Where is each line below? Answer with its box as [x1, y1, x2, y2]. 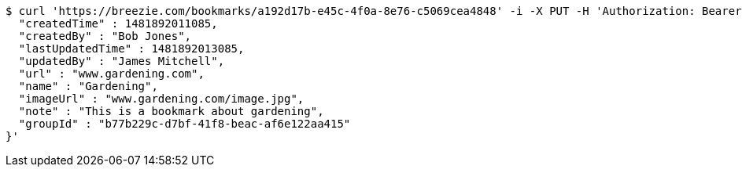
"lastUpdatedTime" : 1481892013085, [18, 42, 245, 55]
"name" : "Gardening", [18, 80, 158, 92]
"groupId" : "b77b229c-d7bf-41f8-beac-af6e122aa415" [18, 117, 351, 130]
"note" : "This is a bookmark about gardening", [18, 105, 324, 117]
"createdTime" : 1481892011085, [18, 17, 218, 30]
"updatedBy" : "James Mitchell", [18, 55, 225, 67]
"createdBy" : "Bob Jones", [18, 30, 192, 42]
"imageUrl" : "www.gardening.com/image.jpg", [18, 92, 305, 105]
